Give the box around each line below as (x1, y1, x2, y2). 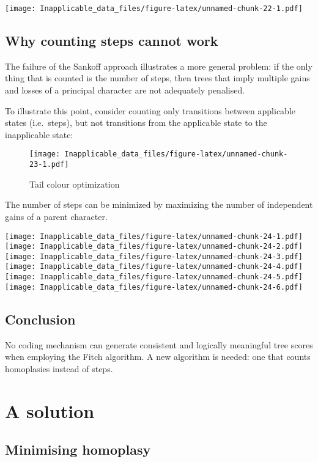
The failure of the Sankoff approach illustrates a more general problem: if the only (5, 59, 312, 72)
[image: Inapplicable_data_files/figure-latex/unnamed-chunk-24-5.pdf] (5, 273, 303, 282)
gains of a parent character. (5, 210, 108, 222)
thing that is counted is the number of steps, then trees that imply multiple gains (5, 71, 310, 84)
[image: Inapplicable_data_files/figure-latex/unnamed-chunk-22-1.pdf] (5, 4, 303, 13)
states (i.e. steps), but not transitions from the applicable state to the (5, 116, 267, 129)
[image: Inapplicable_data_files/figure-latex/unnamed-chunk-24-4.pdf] (5, 262, 303, 271)
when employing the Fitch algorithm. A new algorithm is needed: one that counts (5, 350, 311, 363)
